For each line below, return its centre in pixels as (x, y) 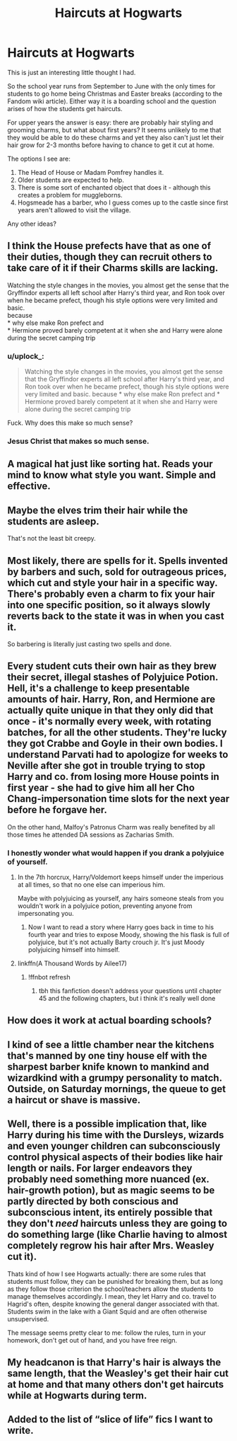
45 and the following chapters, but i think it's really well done (127, 999)
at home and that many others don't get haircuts (116, 1385)
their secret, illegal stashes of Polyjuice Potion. (113, 677)
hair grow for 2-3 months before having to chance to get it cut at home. (111, 145)
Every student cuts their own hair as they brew (112, 666)
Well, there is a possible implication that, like (107, 1124)
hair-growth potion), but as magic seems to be (111, 1190)
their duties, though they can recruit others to (110, 257)
